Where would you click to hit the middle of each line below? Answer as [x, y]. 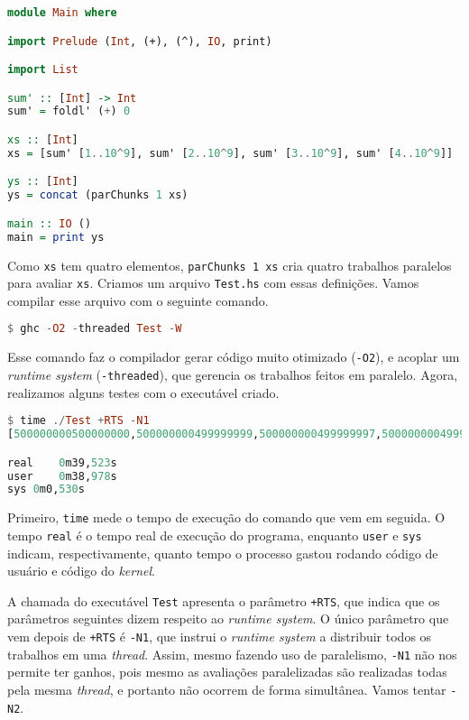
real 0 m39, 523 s [62, 462]
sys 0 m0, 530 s [46, 489]
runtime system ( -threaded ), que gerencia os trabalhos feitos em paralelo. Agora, [233, 374]
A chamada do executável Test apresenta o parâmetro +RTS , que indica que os [224, 600]
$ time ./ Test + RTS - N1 [78, 421]
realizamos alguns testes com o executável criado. [143, 392]
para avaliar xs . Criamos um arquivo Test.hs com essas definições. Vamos [213, 283]
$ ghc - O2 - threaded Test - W [95, 329]
